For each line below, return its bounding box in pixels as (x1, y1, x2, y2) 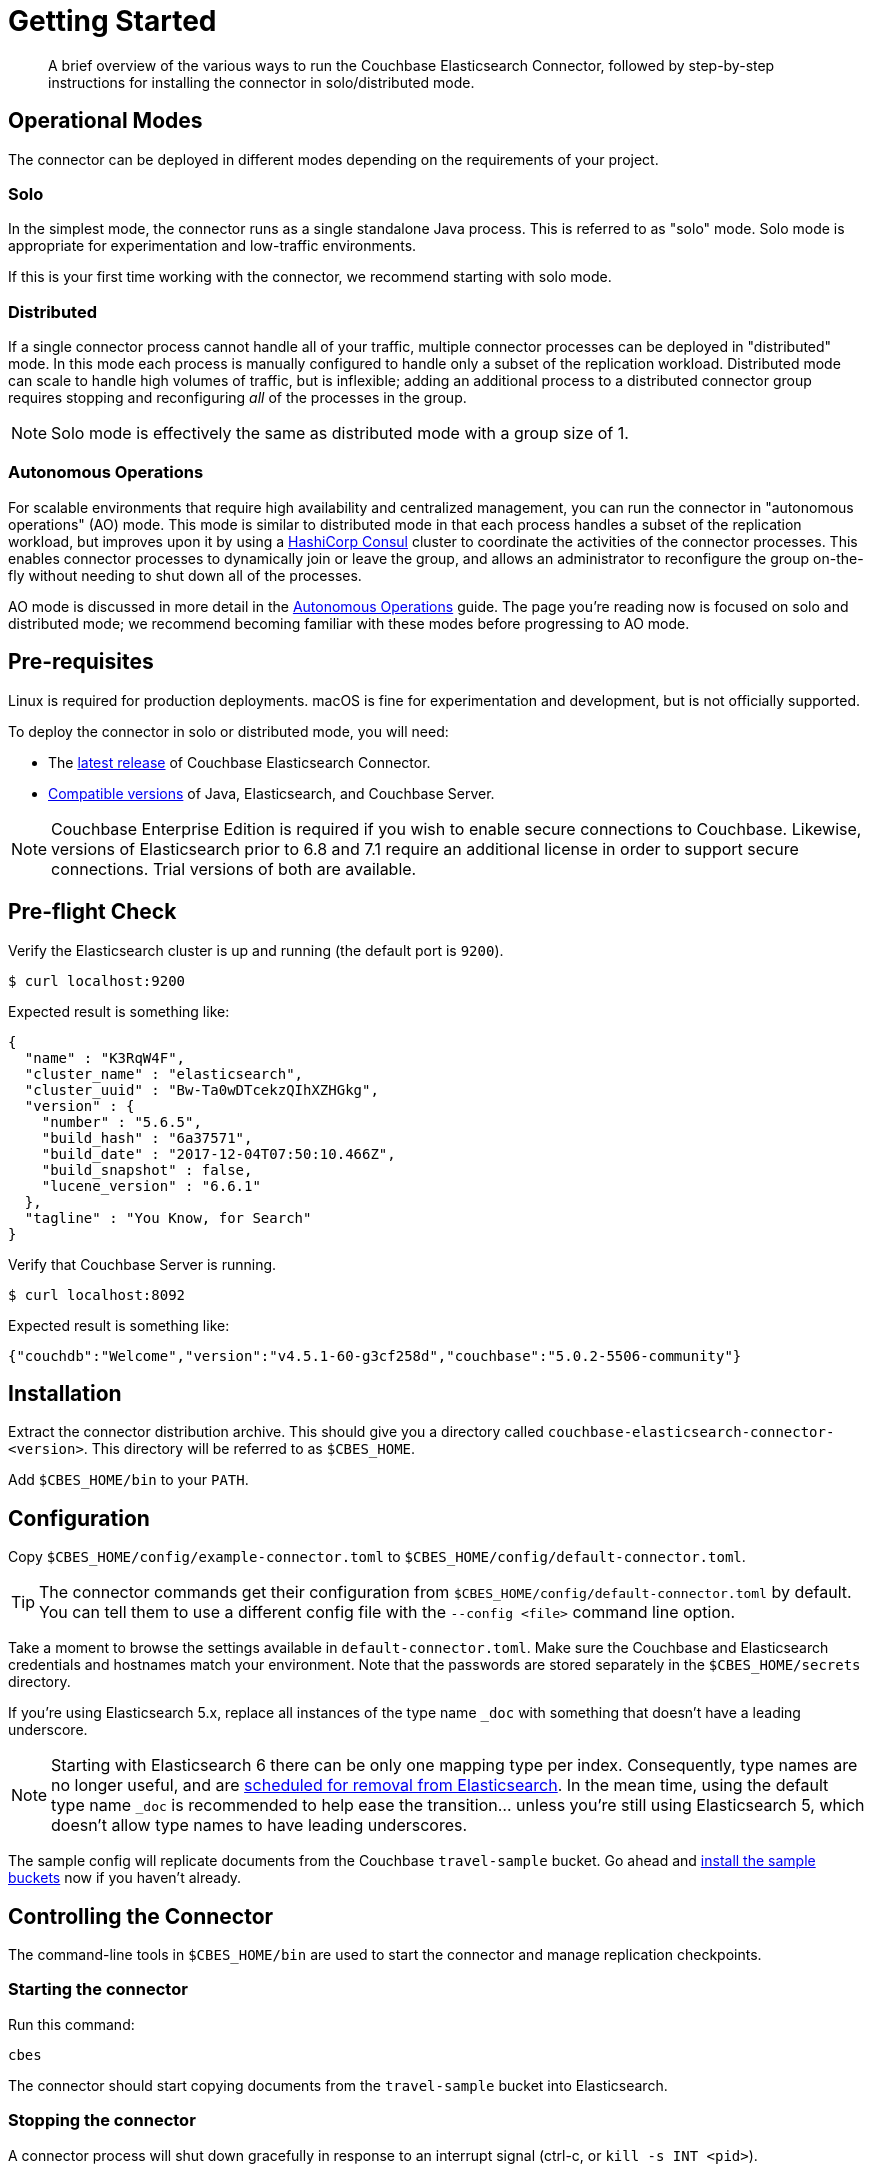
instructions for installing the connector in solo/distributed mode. (48, 73, 475, 91)
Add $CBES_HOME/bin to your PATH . (8, 1471, 249, 1489)
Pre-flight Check (8, 899, 177, 925)
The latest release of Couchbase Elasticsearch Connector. (48, 753, 431, 771)
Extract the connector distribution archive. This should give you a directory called (8, 1423, 544, 1441)
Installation (8, 1380, 122, 1406)
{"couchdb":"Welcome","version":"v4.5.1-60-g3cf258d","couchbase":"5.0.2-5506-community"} (8, 1347, 742, 1364)
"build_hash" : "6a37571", (41, 1129, 253, 1146)
